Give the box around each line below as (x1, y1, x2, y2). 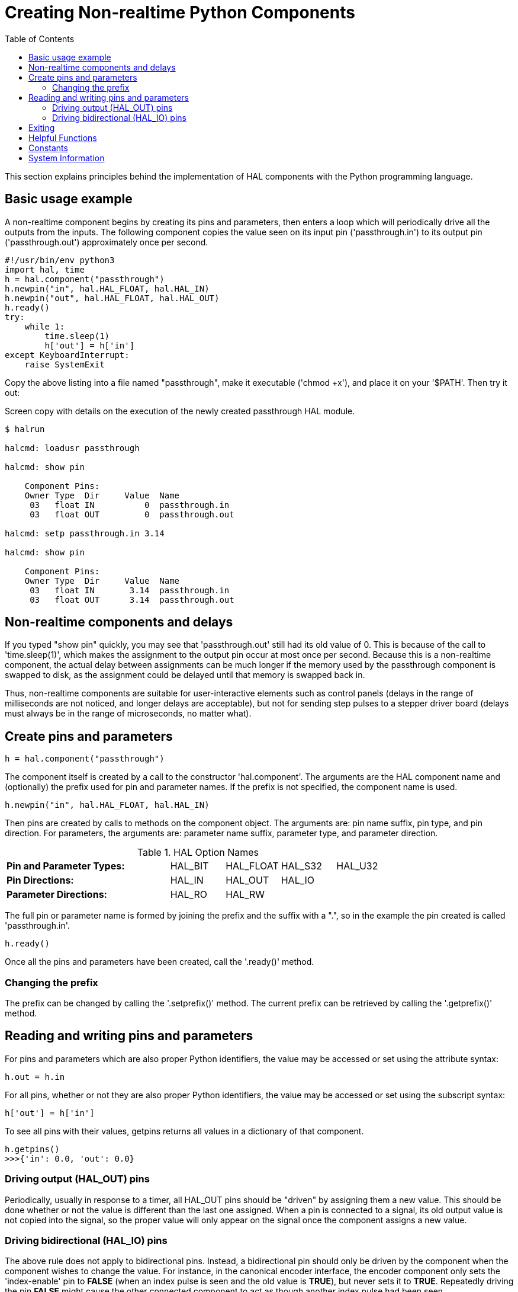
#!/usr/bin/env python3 (5, 255, 115, 265)
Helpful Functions (28, 132, 97, 143)
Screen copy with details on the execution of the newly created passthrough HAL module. (5, 405, 355, 416)
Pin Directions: (7, 874, 74, 887)
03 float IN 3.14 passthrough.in (30, 585, 230, 595)
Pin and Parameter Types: (7, 860, 125, 872)
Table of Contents (5, 33, 75, 44)
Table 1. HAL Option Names (137, 846, 259, 859)
